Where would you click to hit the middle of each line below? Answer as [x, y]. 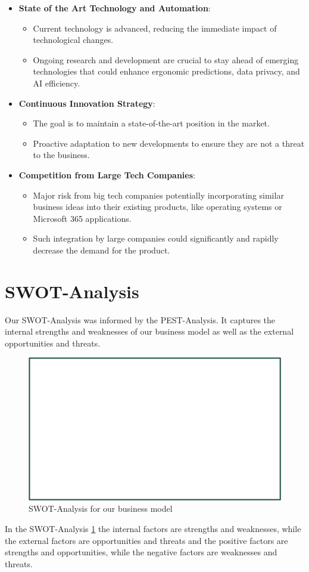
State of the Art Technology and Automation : [115, 8]
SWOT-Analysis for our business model [101, 508]
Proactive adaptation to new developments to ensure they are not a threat [169, 143]
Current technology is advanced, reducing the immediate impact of [155, 28]
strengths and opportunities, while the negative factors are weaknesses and [141, 552]
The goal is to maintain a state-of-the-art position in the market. [151, 123]
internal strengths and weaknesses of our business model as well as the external [149, 331]
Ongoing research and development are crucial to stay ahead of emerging [166, 59]
